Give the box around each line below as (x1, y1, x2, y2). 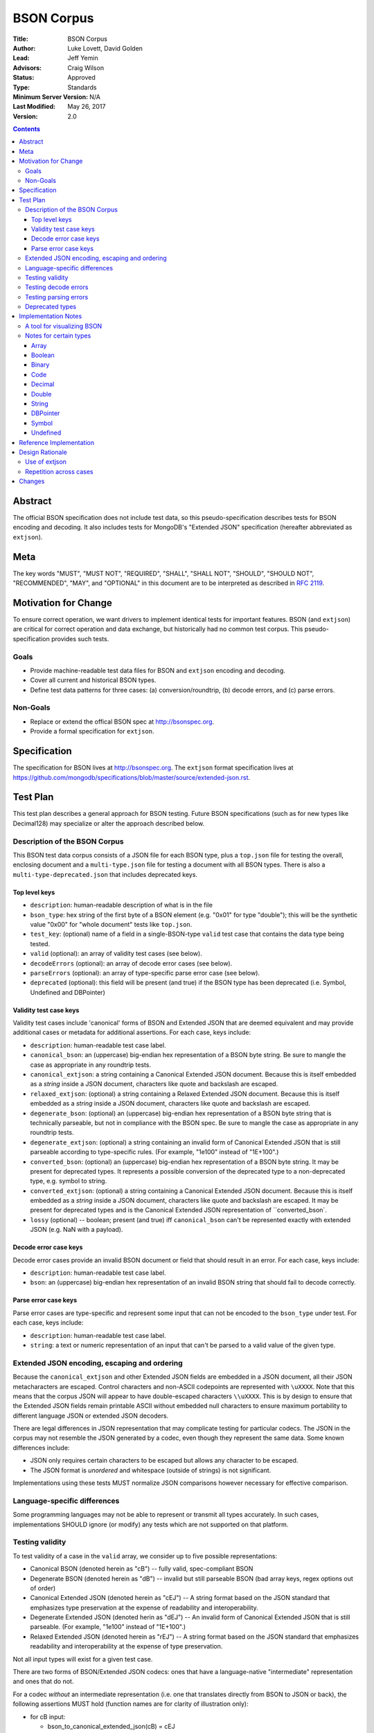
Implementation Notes (19, 312, 82, 320)
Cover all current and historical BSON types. (30, 676, 157, 684)
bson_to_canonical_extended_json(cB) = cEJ (47, 1722, 176, 1730)
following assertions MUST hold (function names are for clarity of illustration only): (12, 1700, 249, 1708)
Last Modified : (12, 103, 55, 111)
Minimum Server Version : (12, 92, 89, 101)
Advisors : (12, 63, 42, 72)
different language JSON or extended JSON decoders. (12, 1411, 169, 1420)
